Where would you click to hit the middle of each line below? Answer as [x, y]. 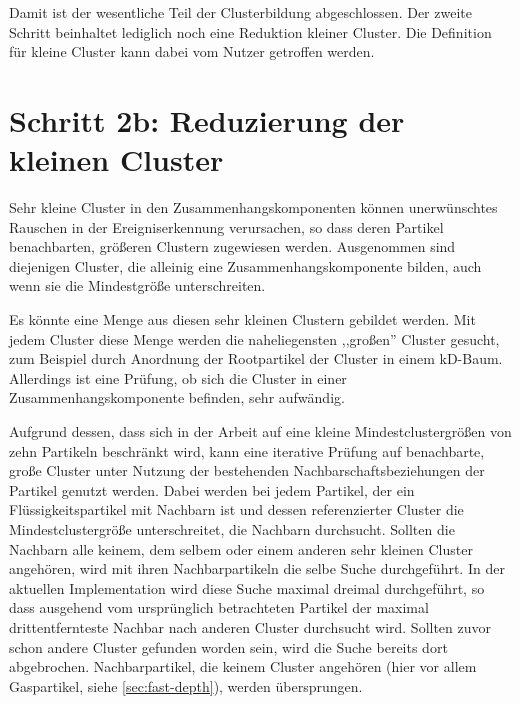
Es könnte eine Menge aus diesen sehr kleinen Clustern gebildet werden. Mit [242, 319]
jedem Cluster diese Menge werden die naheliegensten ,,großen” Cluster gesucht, [254, 338]
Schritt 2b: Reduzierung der [207, 119]
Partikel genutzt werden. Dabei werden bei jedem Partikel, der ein [212, 489]
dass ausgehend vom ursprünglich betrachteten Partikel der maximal [219, 607]
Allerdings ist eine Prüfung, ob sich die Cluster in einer [178, 377]
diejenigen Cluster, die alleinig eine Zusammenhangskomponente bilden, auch [245, 265]
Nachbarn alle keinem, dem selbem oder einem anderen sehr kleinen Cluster [241, 548]
